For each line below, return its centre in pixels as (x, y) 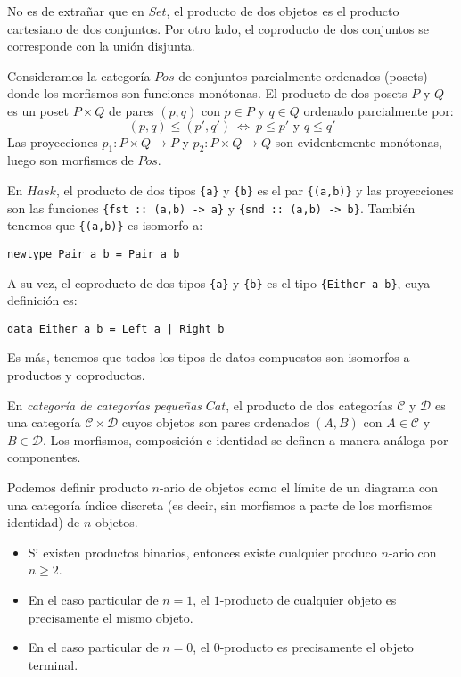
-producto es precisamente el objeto (317, 647)
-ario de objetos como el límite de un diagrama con (298, 487)
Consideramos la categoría (79, 75)
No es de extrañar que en (76, 11)
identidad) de (44, 522)
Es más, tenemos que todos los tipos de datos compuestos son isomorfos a (209, 357)
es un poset (38, 110)
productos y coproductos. (76, 375)
